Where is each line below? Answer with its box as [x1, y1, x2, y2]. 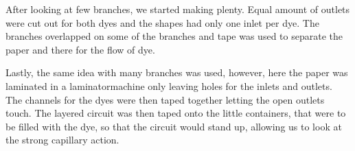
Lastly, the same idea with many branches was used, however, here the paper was [5, 65, 348, 80]
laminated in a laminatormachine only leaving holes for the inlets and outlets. [5, 78, 332, 93]
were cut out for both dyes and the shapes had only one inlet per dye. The [5, 15, 319, 30]
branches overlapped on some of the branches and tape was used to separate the [5, 29, 343, 43]
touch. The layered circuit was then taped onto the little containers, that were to [5, 106, 346, 120]
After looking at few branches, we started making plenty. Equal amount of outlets [5, 2, 350, 16]
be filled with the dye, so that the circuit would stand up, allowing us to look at [5, 119, 342, 133]
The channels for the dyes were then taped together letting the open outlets [5, 92, 325, 106]
